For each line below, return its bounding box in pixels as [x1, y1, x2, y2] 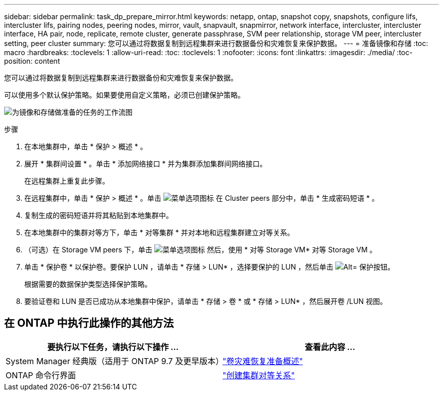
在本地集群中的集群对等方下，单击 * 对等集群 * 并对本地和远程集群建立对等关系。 [24, 228, 294, 237]
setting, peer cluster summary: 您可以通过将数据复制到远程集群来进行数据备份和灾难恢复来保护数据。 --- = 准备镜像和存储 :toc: [4, 39, 428, 48]
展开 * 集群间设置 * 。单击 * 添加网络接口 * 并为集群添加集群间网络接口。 [24, 159, 267, 168]
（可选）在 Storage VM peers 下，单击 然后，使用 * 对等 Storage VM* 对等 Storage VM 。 [24, 245, 377, 254]
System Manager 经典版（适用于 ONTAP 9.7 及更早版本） [6, 356, 224, 366]
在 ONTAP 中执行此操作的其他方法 [4, 317, 174, 330]
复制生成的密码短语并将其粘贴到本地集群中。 [24, 211, 173, 220]
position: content [4, 57, 60, 65]
